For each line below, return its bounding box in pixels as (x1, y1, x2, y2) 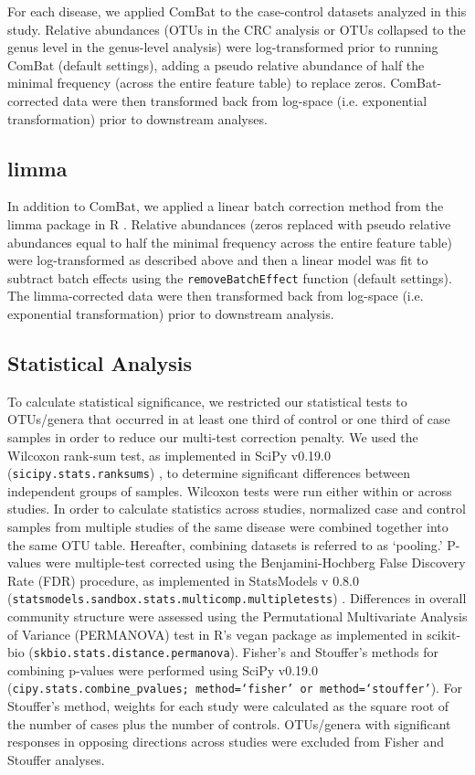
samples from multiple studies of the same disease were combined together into (7, 517, 449, 536)
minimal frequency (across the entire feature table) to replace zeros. (7, 73, 386, 92)
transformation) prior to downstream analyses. (7, 109, 268, 128)
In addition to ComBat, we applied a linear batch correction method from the (7, 196, 444, 216)
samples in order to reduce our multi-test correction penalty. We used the (7, 427, 418, 446)
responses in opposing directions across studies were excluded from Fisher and (7, 732, 444, 751)
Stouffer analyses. (7, 749, 105, 769)
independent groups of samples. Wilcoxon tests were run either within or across (7, 481, 452, 500)
